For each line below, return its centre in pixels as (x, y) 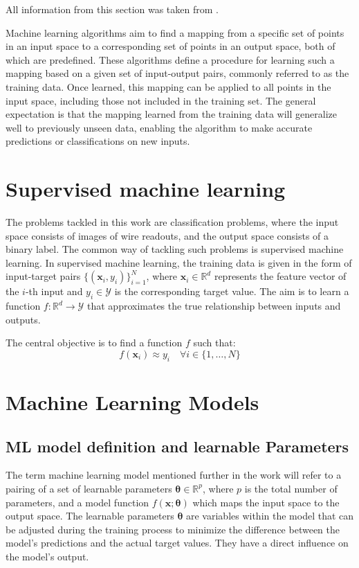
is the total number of (291, 488)
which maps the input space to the (266, 502)
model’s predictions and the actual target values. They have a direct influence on (177, 543)
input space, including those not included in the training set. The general (161, 100)
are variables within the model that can (270, 516)
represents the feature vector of (280, 276)
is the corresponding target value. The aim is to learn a (232, 291)
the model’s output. (47, 556)
